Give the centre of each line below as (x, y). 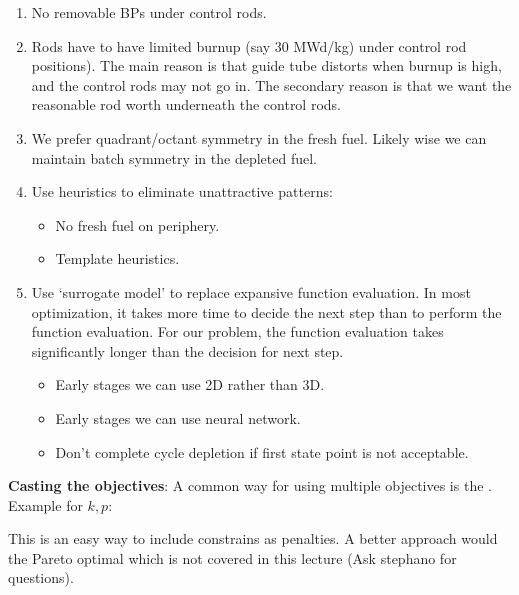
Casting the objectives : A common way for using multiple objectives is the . (250, 485)
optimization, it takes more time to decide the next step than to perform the (266, 311)
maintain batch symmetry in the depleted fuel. (174, 157)
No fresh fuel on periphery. (137, 224)
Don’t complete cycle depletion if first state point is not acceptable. (262, 451)
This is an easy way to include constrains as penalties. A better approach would (253, 538)
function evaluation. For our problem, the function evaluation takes (237, 331)
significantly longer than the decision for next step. (187, 350)
